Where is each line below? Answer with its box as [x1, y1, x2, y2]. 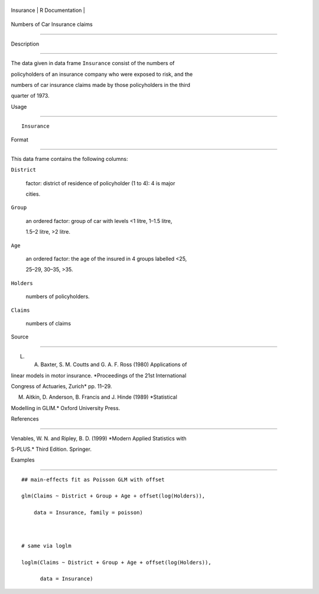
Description [11, 40, 40, 47]
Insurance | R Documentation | [11, 7, 85, 14]
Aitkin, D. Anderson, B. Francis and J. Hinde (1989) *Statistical [25, 393, 177, 401]
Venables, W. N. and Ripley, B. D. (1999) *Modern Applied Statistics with [11, 435, 187, 442]
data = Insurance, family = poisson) [33, 509, 143, 516]
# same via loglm [21, 542, 71, 549]
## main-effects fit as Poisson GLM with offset [21, 476, 165, 483]
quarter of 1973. [11, 92, 50, 99]
